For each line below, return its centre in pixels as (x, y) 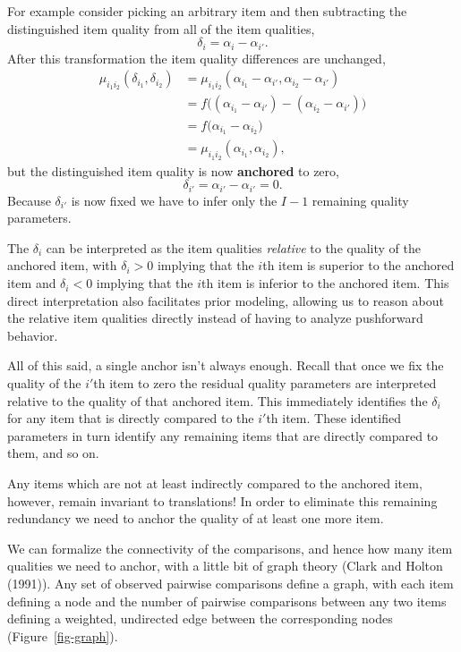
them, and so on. (53, 453)
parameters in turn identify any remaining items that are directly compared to (223, 435)
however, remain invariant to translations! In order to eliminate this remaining (222, 500)
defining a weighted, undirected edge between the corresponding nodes (200, 618)
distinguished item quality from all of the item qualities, (161, 28)
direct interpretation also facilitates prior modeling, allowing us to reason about (226, 300)
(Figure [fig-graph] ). (63, 635)
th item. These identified (333, 418)
